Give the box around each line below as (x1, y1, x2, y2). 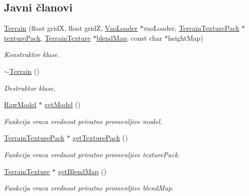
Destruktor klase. (4, 82, 56, 93)
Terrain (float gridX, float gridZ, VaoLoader (4, 23, 138, 33)
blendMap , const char (96, 32, 163, 43)
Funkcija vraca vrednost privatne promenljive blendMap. (4, 183, 174, 193)
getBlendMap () (58, 166, 107, 176)
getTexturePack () (73, 132, 128, 143)
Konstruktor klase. (4, 49, 60, 60)
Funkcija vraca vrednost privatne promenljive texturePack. (4, 149, 180, 159)
